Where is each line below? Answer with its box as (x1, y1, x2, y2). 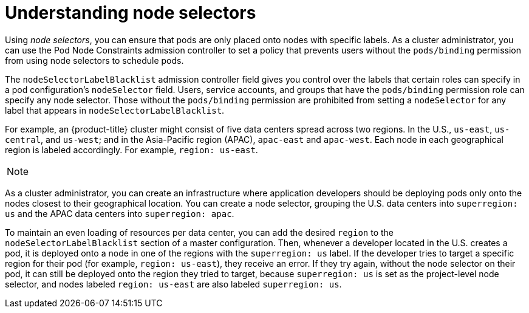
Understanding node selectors (5, 2, 256, 23)
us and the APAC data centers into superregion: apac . (5, 208, 234, 219)
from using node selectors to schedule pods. (5, 55, 184, 66)
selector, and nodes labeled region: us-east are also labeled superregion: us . (5, 278, 342, 289)
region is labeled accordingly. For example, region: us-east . (5, 144, 258, 155)
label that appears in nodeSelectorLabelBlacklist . (5, 105, 225, 115)
